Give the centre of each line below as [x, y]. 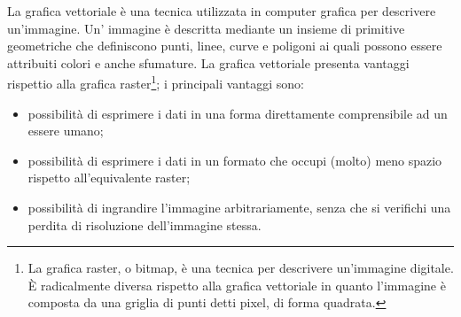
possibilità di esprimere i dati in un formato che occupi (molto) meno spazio [235, 160]
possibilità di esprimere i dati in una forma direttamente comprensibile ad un [238, 113]
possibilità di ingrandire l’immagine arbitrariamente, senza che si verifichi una [239, 207]
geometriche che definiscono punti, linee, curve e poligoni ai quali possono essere [225, 46]
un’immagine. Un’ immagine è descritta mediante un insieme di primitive [206, 28]
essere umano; [66, 131]
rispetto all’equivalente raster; [109, 178]
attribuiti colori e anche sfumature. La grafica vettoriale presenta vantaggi [208, 62]
